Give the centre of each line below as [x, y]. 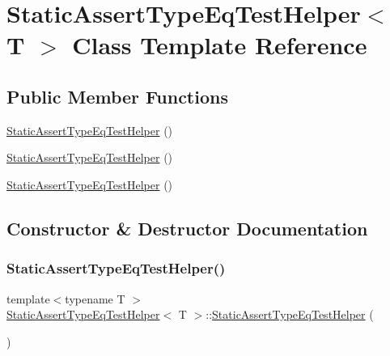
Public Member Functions [117, 96]
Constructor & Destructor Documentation [187, 228]
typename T [95, 298]
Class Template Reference [220, 45]
